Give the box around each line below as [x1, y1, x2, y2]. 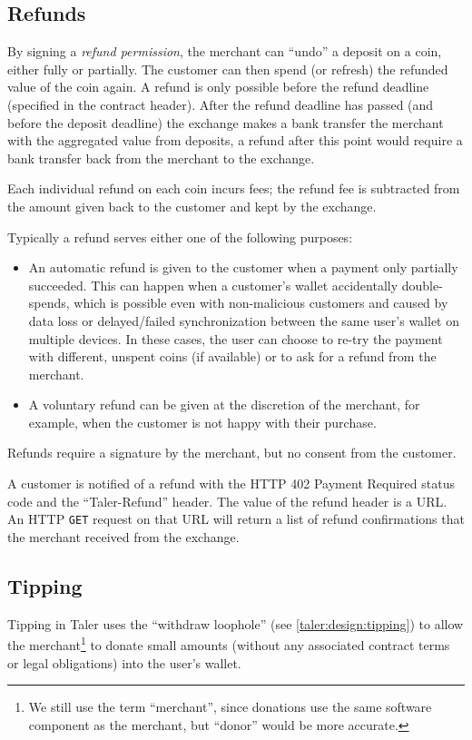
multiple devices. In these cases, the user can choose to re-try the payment [28, 329, 443, 348]
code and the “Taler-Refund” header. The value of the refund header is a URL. [7, 491, 447, 510]
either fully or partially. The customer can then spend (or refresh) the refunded [7, 59, 448, 78]
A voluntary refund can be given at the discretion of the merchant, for [28, 395, 420, 414]
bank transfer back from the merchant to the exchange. [7, 148, 315, 167]
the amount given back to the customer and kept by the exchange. [7, 196, 377, 215]
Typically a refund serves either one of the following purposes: [7, 227, 353, 246]
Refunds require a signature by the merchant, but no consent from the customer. [7, 443, 457, 462]
